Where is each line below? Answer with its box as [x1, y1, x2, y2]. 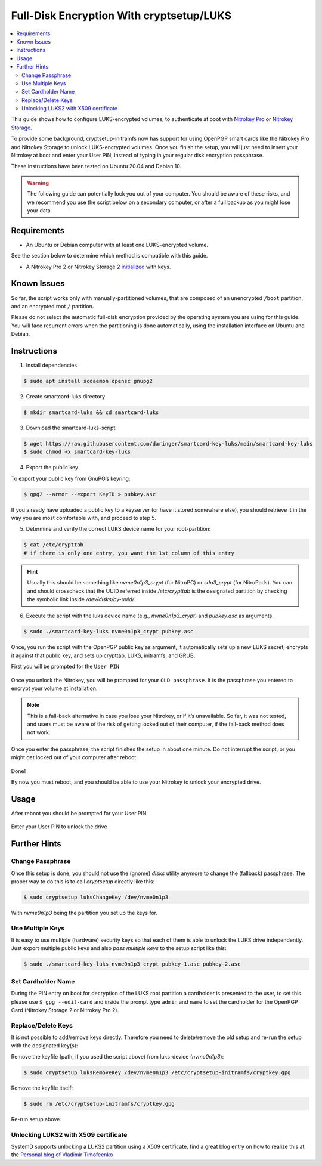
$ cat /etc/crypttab [23, 542, 83, 548]
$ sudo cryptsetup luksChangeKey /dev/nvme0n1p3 [23, 893, 169, 901]
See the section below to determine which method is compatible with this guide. [11, 252, 208, 259]
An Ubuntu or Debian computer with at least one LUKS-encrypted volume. [26, 241, 209, 248]
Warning [27, 179, 49, 186]
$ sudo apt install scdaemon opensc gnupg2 [23, 378, 153, 385]
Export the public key [26, 464, 79, 471]
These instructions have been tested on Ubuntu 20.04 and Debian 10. [11, 163, 182, 170]
